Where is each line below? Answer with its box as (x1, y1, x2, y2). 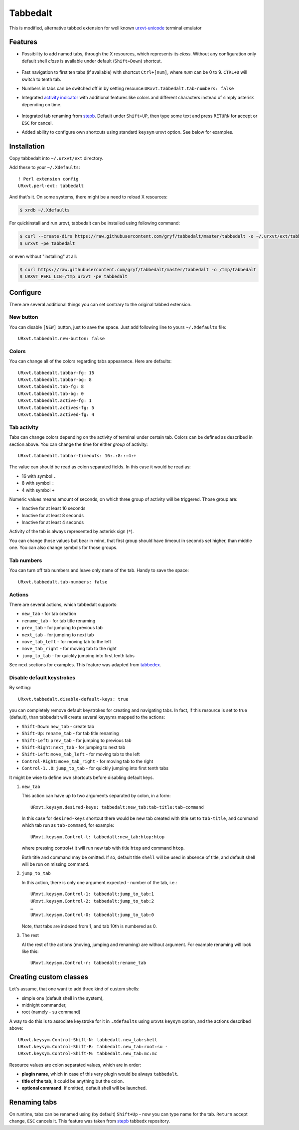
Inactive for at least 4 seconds (21, 519, 84, 526)
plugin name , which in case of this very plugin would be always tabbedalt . (21, 1071, 179, 1077)
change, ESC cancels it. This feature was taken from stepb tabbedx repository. (9, 1118, 170, 1124)
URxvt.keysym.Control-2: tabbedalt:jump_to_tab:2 (30, 898, 154, 904)
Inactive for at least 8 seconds (21, 512, 84, 518)
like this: (21, 948, 39, 954)
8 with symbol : (21, 480, 55, 486)
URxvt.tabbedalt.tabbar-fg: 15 (18, 370, 95, 376)
